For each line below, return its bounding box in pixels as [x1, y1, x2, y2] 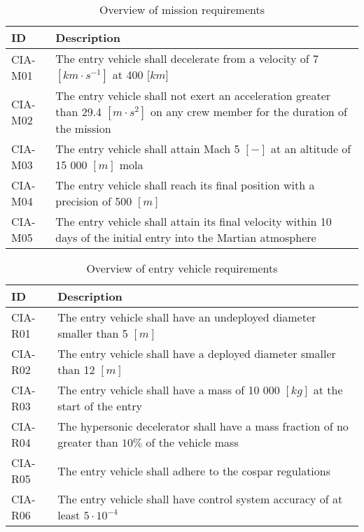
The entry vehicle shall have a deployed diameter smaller [57, 345, 336, 361]
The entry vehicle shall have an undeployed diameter [57, 309, 316, 325]
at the [313, 382, 343, 398]
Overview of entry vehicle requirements [86, 260, 278, 276]
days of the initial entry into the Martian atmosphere [55, 229, 316, 245]
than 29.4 [55, 103, 102, 120]
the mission [55, 120, 111, 136]
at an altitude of [270, 141, 351, 157]
